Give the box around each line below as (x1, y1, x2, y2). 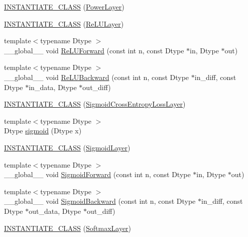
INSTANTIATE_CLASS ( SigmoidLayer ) (4, 142, 131, 152)
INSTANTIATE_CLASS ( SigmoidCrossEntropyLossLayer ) (4, 99, 186, 109)
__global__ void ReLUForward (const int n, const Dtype (4, 45, 184, 55)
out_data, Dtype (29, 205, 81, 216)
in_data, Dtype (29, 82, 77, 92)
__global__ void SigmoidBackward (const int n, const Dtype (4, 196, 196, 206)
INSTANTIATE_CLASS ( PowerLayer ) (4, 2, 125, 12)
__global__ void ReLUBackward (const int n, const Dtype (4, 71, 189, 82)
